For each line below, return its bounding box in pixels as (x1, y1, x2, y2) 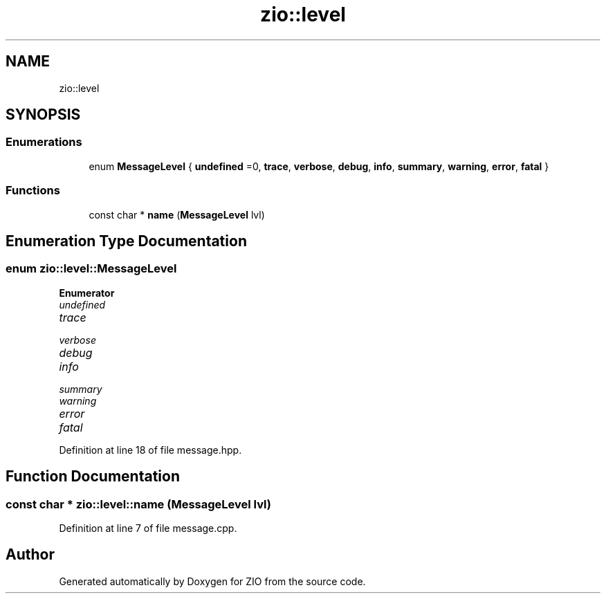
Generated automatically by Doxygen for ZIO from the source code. (59, 575, 366, 587)
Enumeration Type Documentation (6, 232, 247, 250)
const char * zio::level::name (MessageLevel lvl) (6, 497, 271, 511)
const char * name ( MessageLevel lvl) (89, 208, 265, 221)
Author (6, 546, 55, 564)
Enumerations (6, 135, 82, 149)
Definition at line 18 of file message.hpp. (59, 443, 242, 456)
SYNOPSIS (6, 106, 81, 124)
